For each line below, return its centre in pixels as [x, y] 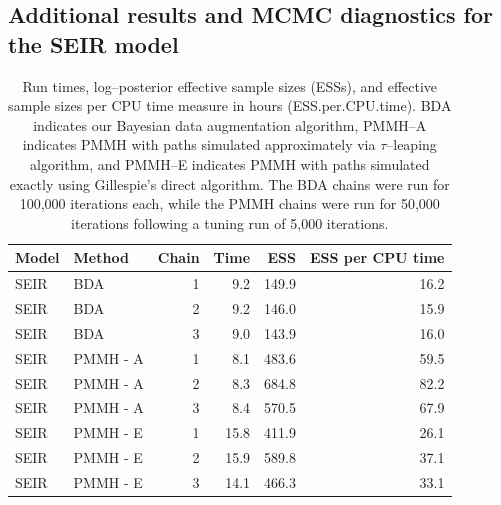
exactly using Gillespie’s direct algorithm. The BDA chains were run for [229, 183]
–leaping [411, 144]
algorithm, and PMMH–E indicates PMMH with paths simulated [229, 163]
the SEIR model [93, 43]
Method [101, 257]
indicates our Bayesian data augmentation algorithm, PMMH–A [230, 124]
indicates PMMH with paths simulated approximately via [199, 144]
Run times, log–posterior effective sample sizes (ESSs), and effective [230, 85]
